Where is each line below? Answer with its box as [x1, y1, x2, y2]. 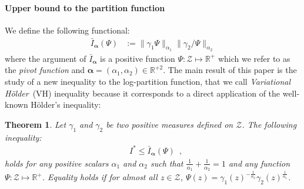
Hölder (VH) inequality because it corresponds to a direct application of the [5, 87, 280, 99]
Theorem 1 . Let [5, 118, 66, 130]
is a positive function [100, 52, 175, 64]
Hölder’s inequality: [31, 98, 101, 111]
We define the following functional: [5, 24, 130, 36]
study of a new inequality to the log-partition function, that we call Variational [5, 75, 290, 88]
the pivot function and [5, 64, 85, 76]
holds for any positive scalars [5, 157, 109, 169]
